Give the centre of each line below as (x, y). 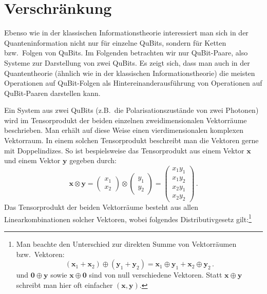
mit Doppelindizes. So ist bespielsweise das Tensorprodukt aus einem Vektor (124, 150)
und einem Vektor (32, 160)
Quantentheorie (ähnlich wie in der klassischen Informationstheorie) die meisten (130, 73)
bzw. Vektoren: (40, 254)
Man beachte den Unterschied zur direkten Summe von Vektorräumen (126, 244)
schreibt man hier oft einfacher (64, 285)
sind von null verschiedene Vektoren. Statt (156, 275)
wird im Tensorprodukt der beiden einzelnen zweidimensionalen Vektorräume (126, 120)
